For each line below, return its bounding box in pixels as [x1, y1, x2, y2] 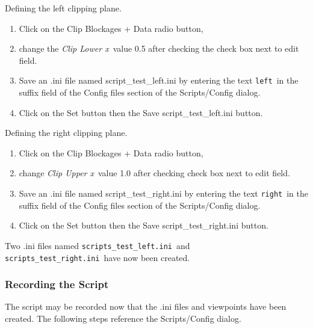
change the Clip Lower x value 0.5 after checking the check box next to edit [19, 42, 299, 55]
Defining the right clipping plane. [5, 126, 128, 139]
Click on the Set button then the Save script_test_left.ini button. [19, 106, 263, 118]
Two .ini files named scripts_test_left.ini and [5, 239, 190, 251]
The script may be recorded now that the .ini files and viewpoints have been [5, 300, 287, 313]
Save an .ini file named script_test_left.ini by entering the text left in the [19, 74, 299, 87]
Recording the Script [5, 277, 109, 292]
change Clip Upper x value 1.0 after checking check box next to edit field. [19, 167, 290, 179]
